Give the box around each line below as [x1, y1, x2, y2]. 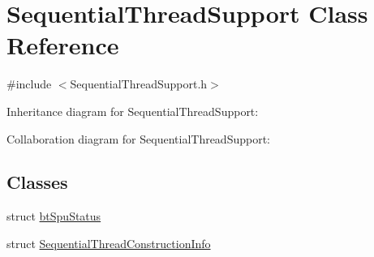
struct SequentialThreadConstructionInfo [6, 234, 211, 251]
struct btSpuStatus [6, 208, 101, 225]
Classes [6, 169, 68, 195]
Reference [6, 28, 119, 62]
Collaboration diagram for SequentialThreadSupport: [6, 130, 271, 147]
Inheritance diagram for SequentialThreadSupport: [6, 102, 259, 119]
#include [6, 75, 52, 92]
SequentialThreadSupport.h [70, 75, 208, 92]
